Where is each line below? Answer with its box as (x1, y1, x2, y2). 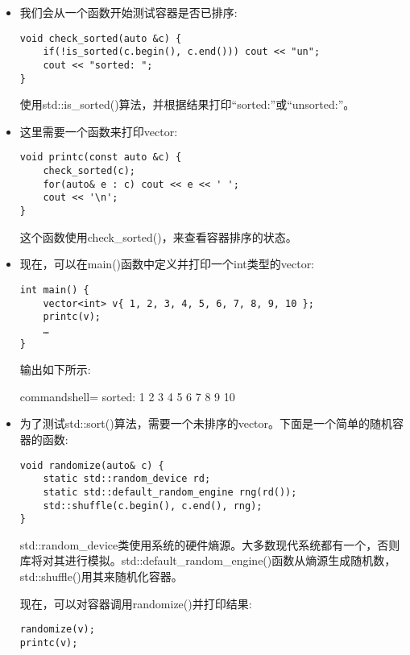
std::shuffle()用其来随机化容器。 (19, 568, 183, 584)
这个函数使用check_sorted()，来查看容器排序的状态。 (19, 228, 297, 245)
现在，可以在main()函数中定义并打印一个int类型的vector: (19, 255, 315, 272)
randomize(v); (19, 624, 95, 636)
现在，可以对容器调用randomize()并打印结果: (19, 595, 252, 611)
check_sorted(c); (43, 165, 135, 177)
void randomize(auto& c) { (19, 459, 164, 471)
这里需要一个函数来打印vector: (19, 122, 178, 139)
